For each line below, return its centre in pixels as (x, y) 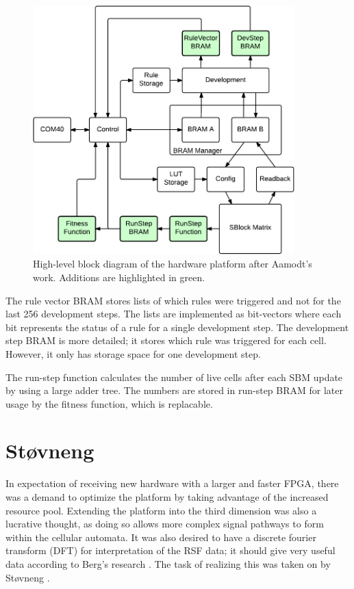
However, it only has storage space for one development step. (133, 353)
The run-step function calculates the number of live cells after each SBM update (174, 377)
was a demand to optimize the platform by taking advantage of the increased (167, 497)
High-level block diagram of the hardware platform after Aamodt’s (173, 264)
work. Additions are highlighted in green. (119, 277)
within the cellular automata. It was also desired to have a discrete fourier (161, 537)
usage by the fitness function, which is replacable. (109, 403)
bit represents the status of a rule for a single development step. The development (177, 327)
